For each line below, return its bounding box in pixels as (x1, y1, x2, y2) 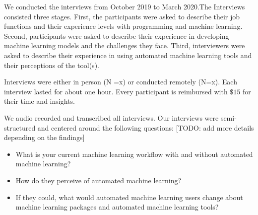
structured (4, 122, 36, 133)
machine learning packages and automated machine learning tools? (15, 202, 219, 212)
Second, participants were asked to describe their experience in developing (4, 30, 229, 41)
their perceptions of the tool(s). (4, 60, 99, 70)
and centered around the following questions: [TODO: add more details (37, 122, 254, 133)
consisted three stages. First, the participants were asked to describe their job (4, 11, 240, 21)
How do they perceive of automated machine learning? (15, 175, 182, 185)
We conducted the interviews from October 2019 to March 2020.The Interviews (4, 1, 245, 11)
